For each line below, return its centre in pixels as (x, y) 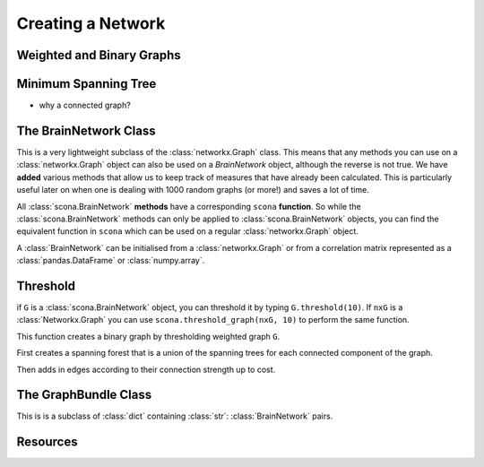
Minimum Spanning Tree (86, 84)
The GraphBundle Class (84, 395)
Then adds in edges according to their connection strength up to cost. (146, 369)
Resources (47, 442)
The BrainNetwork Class (86, 130)
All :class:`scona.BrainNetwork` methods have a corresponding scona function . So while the (189, 206)
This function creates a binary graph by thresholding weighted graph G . (148, 336)
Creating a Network (91, 23)
